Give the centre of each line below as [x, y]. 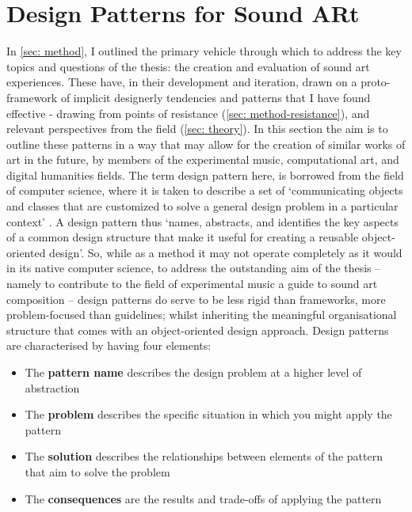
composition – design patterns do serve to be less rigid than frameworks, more [196, 299]
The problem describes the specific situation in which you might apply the [208, 414]
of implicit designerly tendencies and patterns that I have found [216, 97]
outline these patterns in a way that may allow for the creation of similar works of [206, 144]
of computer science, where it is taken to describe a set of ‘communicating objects [205, 190]
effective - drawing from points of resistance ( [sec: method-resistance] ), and [188, 113]
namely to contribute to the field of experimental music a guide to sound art [192, 284]
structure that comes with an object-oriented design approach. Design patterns [198, 330]
